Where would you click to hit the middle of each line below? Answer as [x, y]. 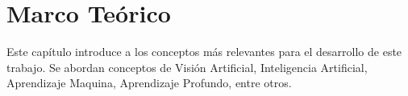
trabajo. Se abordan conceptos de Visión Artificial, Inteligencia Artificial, [187, 67]
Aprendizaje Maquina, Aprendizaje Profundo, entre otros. [149, 83]
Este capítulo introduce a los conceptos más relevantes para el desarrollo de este [204, 52]
